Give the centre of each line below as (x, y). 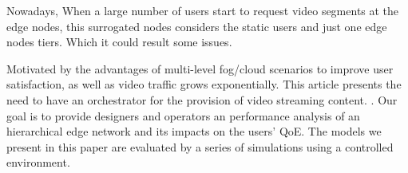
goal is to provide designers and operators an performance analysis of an (183, 115)
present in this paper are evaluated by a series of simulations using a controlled (200, 146)
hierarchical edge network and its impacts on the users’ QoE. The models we (194, 131)
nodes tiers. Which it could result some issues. (119, 42)
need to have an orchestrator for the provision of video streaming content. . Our (202, 99)
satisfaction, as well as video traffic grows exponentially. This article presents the (204, 84)
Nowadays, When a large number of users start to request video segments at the (203, 10)
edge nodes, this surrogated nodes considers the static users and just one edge (197, 26)
